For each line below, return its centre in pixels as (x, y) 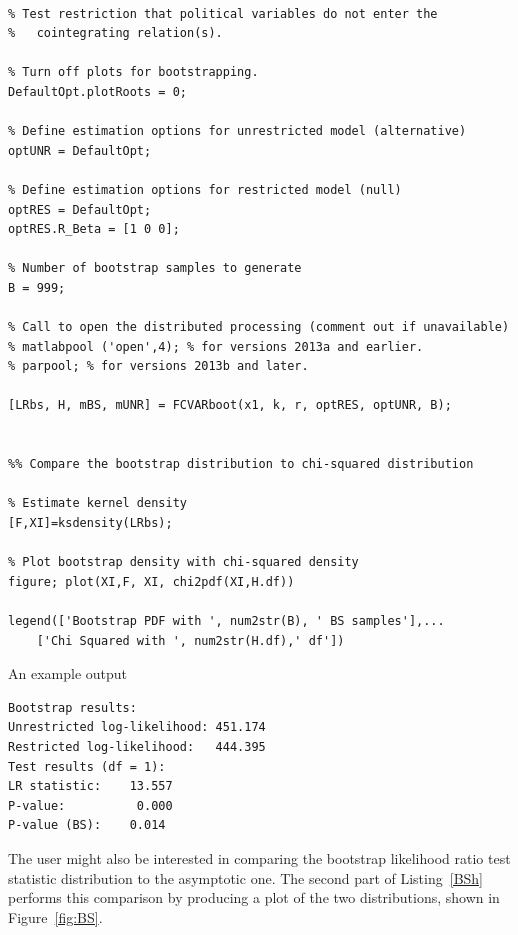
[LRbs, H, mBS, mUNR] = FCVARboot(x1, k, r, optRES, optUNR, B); (230, 405)
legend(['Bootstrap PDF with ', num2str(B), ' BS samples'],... (226, 621)
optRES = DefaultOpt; (80, 209)
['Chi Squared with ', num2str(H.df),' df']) (190, 640)
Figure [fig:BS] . (55, 916)
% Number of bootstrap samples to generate (155, 268)
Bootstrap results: (72, 707)
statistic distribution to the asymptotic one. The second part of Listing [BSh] (246, 877)
